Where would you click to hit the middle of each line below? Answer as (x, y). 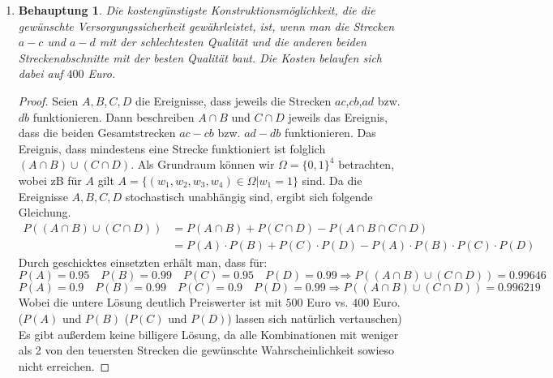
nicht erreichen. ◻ (64, 365)
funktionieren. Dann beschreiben (114, 116)
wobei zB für (50, 180)
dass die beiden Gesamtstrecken (97, 133)
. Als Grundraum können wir (203, 164)
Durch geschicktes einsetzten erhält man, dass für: (143, 262)
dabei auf (41, 73)
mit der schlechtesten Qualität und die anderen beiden (233, 42)
